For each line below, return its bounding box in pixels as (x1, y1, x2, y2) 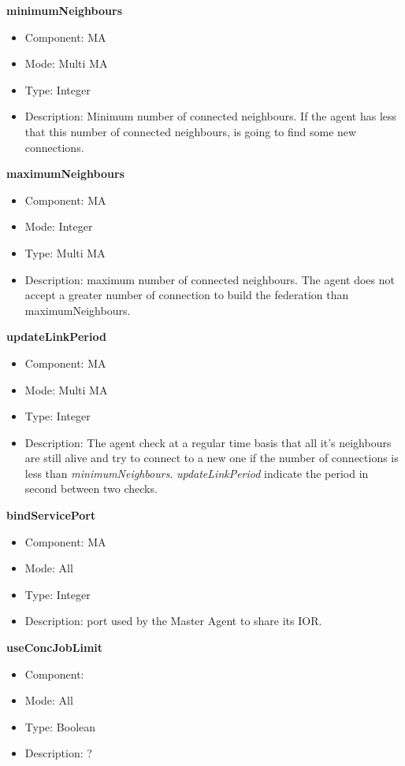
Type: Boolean (24, 718, 96, 735)
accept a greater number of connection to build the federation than (24, 287, 349, 303)
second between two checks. (24, 480, 158, 497)
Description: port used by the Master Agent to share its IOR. (24, 612, 322, 629)
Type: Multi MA (24, 244, 106, 261)
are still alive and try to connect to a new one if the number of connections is (24, 450, 399, 466)
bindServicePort (6, 507, 96, 524)
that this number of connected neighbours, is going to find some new (24, 123, 357, 139)
